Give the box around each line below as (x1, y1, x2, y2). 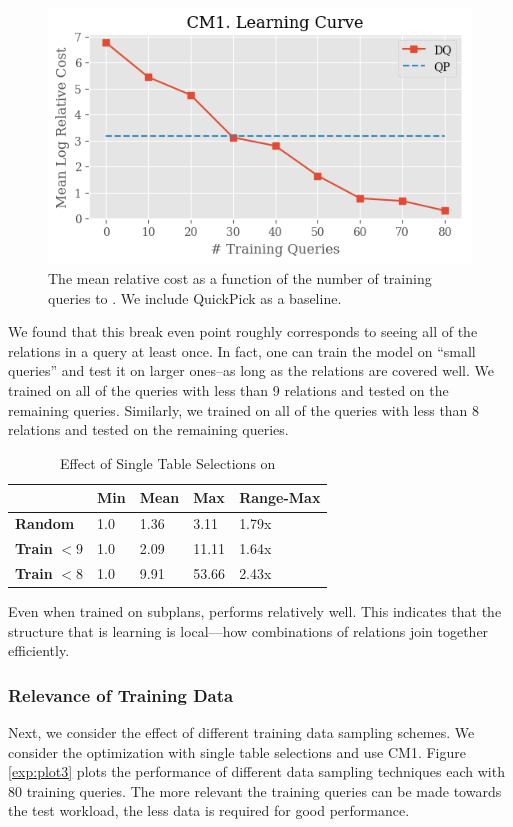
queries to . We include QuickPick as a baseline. (48, 287, 342, 308)
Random (15, 513, 75, 534)
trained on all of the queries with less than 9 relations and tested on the (8, 380, 449, 401)
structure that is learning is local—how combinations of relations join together (8, 620, 489, 641)
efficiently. (8, 640, 70, 661)
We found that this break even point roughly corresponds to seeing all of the (8, 321, 478, 342)
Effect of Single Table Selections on (60, 452, 276, 473)
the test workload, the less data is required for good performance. (8, 800, 410, 821)
